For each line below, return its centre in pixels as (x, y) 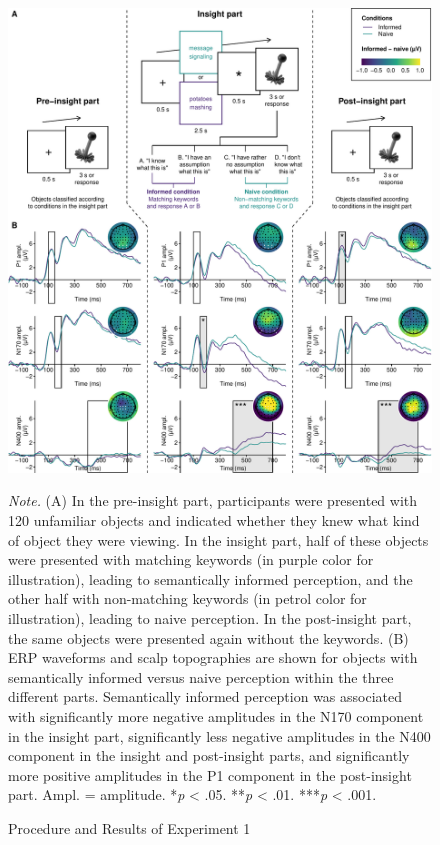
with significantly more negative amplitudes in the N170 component (216, 715)
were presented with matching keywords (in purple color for (191, 559)
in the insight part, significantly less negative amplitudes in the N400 (219, 735)
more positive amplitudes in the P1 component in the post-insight (210, 774)
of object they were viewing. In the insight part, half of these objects (218, 539)
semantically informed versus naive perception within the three (201, 676)
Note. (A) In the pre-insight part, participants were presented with (213, 500)
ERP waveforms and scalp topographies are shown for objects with (213, 657)
